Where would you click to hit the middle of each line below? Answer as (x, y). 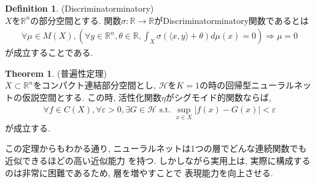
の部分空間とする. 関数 (76, 20)
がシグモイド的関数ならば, (218, 97)
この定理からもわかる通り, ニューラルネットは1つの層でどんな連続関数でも (156, 148)
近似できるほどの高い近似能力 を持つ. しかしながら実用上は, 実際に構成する (158, 161)
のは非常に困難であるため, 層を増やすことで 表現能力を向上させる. (139, 172)
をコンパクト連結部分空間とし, (94, 85)
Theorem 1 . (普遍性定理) (56, 73)
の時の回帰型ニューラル (247, 85)
